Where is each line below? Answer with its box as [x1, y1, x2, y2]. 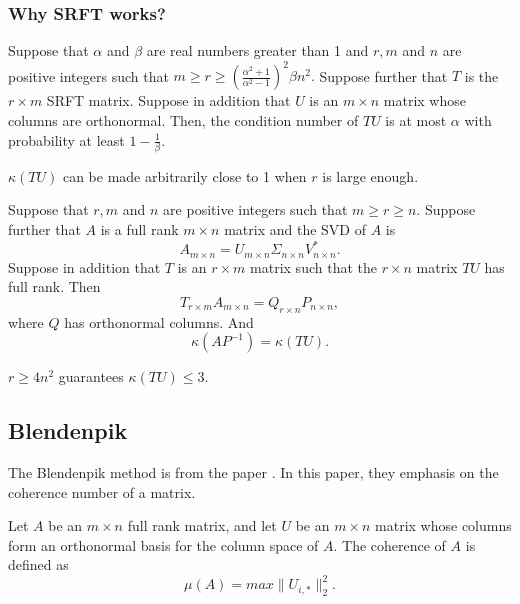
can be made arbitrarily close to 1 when [62, 165, 307, 186]
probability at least [8, 129, 125, 150]
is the [464, 65, 499, 86]
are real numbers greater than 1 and [146, 40, 369, 61]
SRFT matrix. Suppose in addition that [46, 90, 291, 111]
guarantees [58, 366, 124, 387]
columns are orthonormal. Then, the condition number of [8, 109, 359, 130]
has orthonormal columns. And [64, 311, 254, 332]
